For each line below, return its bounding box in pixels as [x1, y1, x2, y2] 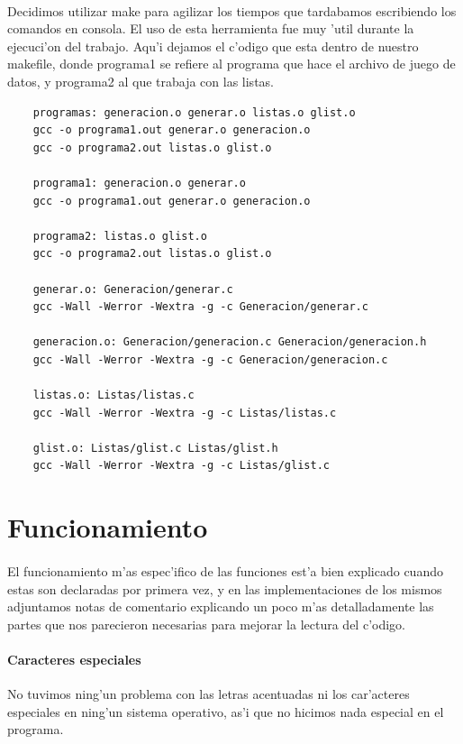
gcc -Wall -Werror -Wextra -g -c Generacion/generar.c [32, 300, 368, 314]
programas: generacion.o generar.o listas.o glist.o [32, 106, 356, 119]
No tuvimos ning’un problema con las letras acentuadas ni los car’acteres [7, 684, 410, 703]
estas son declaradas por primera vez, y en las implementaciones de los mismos [7, 579, 442, 598]
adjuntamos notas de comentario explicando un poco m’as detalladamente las [7, 597, 434, 616]
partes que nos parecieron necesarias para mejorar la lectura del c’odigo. [7, 614, 405, 633]
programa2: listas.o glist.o [32, 229, 207, 243]
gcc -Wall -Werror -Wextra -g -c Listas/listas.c [32, 406, 337, 419]
